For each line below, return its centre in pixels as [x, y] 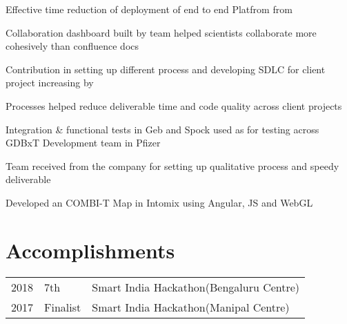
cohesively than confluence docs [72, 46]
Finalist [63, 307]
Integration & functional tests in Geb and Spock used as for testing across [162, 129]
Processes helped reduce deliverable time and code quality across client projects [174, 105]
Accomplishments [90, 250]
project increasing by [50, 83]
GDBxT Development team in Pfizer [83, 143]
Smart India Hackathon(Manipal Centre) [191, 307]
